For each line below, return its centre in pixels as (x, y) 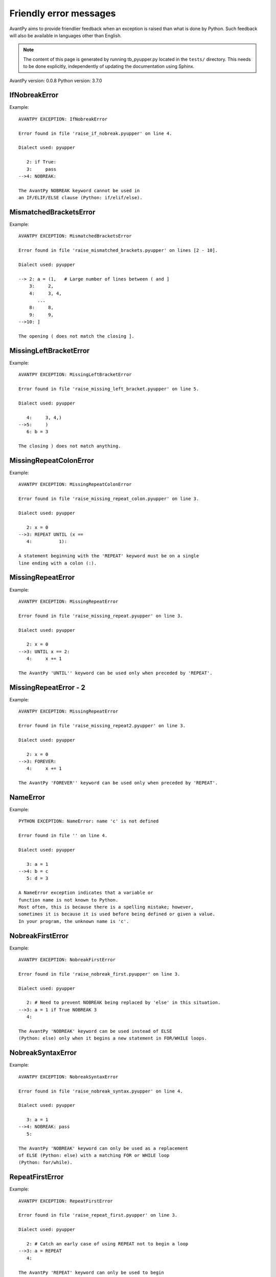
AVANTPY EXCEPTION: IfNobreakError (63, 119)
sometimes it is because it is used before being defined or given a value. (117, 914)
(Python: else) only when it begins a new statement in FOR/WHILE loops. (113, 1038)
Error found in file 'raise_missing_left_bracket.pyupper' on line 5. (109, 389)
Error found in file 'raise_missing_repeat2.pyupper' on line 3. (102, 726)
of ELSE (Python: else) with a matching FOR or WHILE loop (94, 1155)
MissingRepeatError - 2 (47, 687)
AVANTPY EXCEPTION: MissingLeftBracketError (75, 375)
